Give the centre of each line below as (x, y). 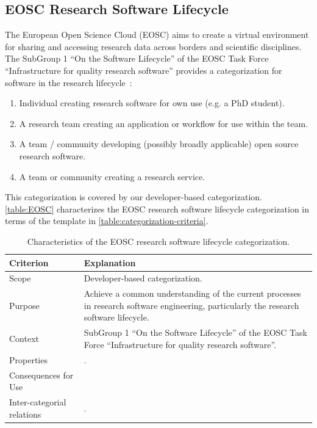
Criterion (29, 262)
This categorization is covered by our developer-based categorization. (134, 197)
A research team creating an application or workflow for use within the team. (164, 123)
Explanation (110, 262)
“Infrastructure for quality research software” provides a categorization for (144, 70)
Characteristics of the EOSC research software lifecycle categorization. (158, 241)
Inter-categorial (38, 401)
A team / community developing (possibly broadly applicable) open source (159, 144)
